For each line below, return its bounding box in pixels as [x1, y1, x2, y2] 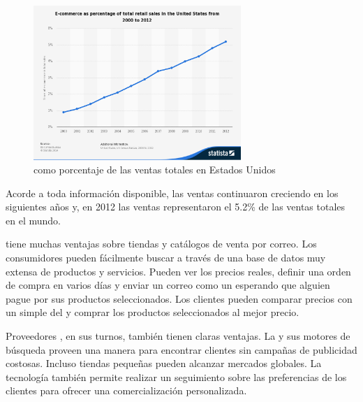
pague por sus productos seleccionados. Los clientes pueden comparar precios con [6, 291, 353, 306]
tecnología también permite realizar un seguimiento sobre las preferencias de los [6, 369, 347, 384]
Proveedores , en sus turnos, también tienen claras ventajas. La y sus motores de [6, 329, 350, 343]
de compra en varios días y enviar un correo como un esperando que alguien [6, 278, 330, 292]
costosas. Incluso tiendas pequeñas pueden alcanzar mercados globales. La [6, 356, 322, 371]
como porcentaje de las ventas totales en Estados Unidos [34, 162, 276, 177]
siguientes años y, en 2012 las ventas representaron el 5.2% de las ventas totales [6, 199, 346, 214]
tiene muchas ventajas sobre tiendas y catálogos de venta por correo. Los [6, 236, 317, 251]
